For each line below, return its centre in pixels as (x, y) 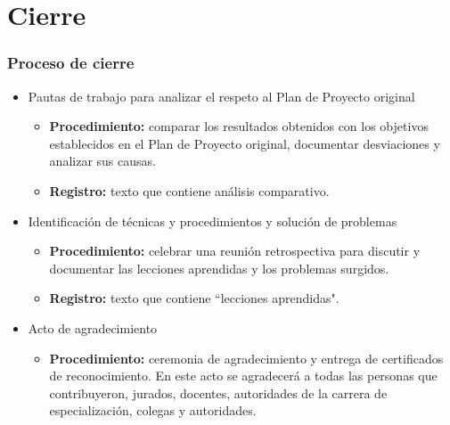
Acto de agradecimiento (93, 327)
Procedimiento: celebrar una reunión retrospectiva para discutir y (235, 251)
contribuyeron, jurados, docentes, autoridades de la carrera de (218, 392)
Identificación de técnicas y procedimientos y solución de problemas (213, 221)
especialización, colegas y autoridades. (153, 410)
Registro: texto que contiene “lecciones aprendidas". (194, 298)
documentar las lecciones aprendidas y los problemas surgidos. (219, 268)
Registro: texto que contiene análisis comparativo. (189, 190)
